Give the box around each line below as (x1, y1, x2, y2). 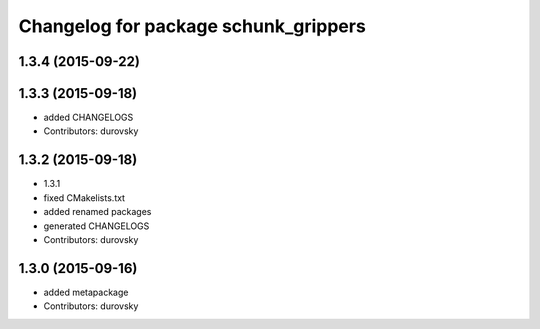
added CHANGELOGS (43, 111, 134, 124)
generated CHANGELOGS (43, 220, 150, 232)
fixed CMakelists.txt (43, 191, 125, 204)
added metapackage (43, 286, 129, 298)
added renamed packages (43, 206, 152, 218)
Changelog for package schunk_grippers (18, 15, 367, 37)
